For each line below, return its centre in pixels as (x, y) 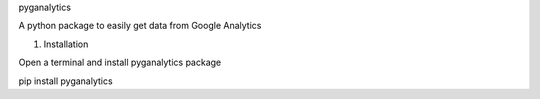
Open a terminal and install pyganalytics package (120, 62)
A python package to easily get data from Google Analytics (140, 26)
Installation (66, 44)
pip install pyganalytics (66, 81)
